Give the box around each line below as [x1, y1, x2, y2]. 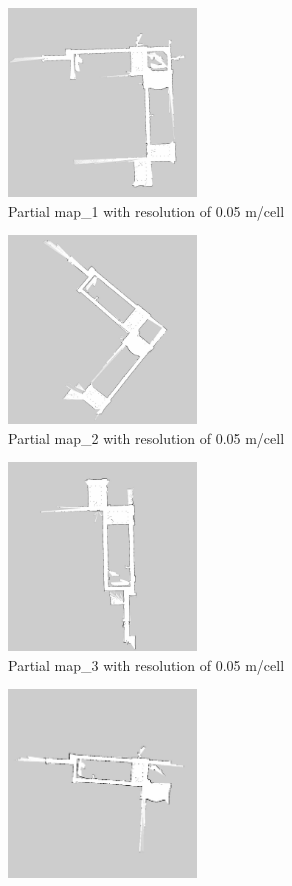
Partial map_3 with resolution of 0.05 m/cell [8, 654, 285, 675]
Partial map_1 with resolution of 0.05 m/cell [8, 200, 285, 221]
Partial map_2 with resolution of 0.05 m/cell [8, 427, 285, 448]
